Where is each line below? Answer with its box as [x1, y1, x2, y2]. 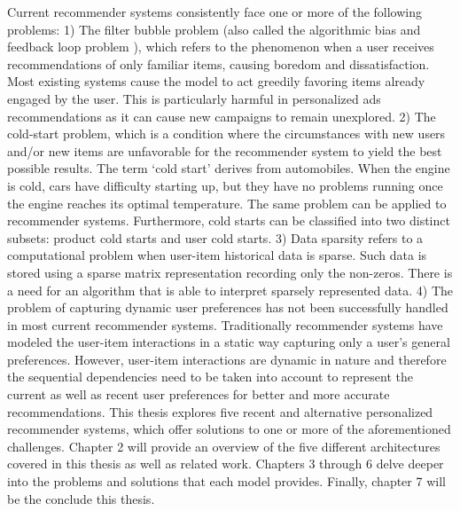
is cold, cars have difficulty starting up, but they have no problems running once [7, 176, 443, 194]
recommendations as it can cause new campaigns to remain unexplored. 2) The [7, 106, 436, 125]
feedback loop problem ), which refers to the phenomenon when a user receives [7, 37, 434, 56]
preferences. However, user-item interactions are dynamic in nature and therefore [7, 350, 447, 368]
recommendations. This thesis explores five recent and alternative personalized [7, 402, 433, 421]
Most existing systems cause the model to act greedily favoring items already [7, 72, 425, 90]
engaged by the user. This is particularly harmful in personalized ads [7, 89, 381, 107]
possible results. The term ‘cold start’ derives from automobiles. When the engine [7, 159, 450, 177]
